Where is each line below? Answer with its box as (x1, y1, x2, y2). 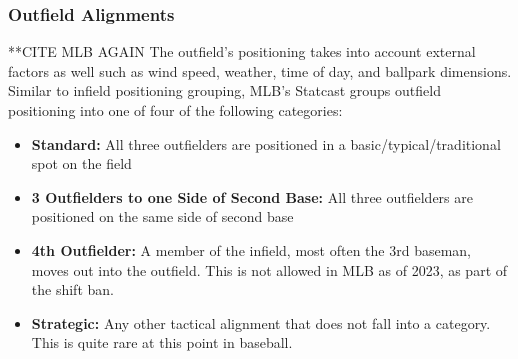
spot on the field (31, 153, 132, 174)
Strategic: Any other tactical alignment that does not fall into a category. (31, 312, 491, 333)
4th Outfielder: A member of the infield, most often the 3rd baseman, (31, 239, 471, 260)
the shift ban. (31, 279, 114, 300)
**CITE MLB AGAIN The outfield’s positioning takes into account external (8, 41, 476, 62)
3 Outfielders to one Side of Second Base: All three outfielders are (31, 186, 473, 207)
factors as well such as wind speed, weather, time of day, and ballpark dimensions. (8, 60, 512, 81)
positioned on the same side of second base (31, 206, 294, 227)
